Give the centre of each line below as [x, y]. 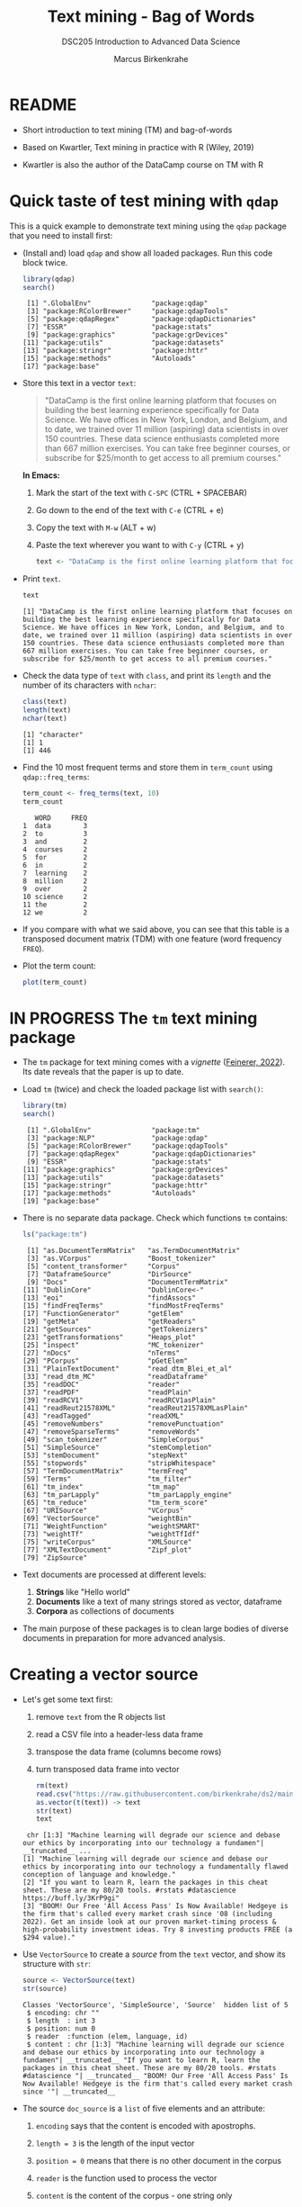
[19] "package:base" [61, 1202]
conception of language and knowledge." [99, 1875]
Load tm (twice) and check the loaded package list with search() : [142, 1089]
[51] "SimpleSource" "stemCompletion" [117, 1447]
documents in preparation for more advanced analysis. [124, 1638]
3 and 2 [55, 842]
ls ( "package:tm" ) [55, 1235]
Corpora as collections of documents [105, 1611]
